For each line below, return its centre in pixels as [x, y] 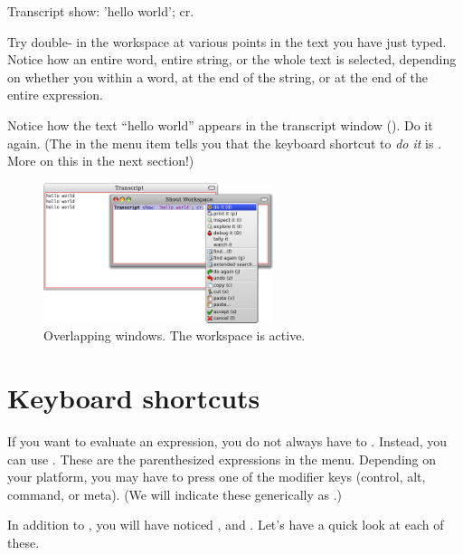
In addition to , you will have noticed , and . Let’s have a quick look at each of [226, 525]
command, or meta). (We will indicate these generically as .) [175, 494]
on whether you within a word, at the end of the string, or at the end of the [217, 77]
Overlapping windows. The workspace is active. [175, 335]
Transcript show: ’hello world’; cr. [101, 11]
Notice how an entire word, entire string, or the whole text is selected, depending [232, 59]
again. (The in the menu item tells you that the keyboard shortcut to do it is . [225, 143]
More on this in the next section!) [101, 161]
